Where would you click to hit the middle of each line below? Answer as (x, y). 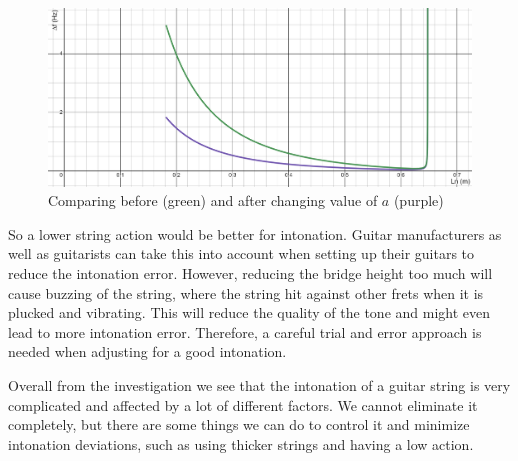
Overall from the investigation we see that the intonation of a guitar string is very (259, 384)
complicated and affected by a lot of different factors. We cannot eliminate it (243, 404)
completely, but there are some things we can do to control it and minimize (239, 424)
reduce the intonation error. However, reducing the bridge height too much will (250, 273)
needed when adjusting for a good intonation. (147, 351)
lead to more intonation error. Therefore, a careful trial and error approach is (245, 331)
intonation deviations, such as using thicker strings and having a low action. (241, 443)
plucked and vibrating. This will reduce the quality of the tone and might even (249, 312)
